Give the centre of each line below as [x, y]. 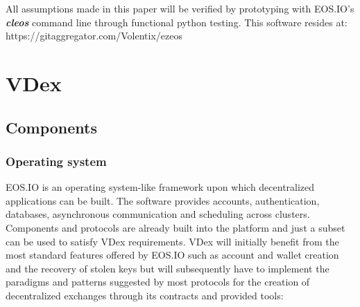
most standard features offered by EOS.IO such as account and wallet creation [172, 255]
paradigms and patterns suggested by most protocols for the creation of [158, 282]
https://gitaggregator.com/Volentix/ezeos [94, 36]
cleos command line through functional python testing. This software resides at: [177, 22]
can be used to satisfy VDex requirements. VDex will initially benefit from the [172, 241]
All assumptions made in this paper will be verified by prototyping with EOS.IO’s [180, 8]
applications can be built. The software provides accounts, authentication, [163, 200]
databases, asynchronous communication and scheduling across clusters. [158, 214]
